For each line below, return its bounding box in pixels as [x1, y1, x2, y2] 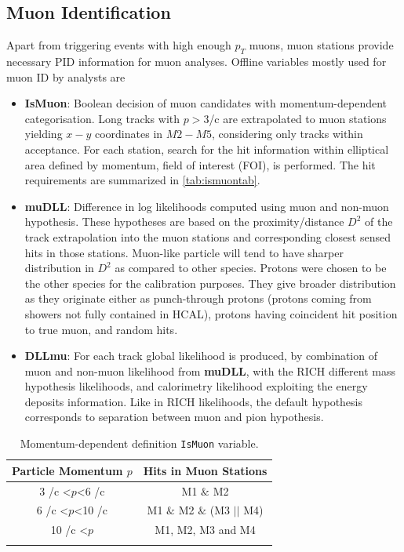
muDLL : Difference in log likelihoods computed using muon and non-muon [24, 198, 389, 214]
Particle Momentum [12, 462, 123, 478]
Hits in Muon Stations [143, 462, 268, 478]
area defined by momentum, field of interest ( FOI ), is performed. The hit [24, 156, 376, 172]
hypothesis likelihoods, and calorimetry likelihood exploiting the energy [24, 378, 368, 394]
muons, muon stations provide [249, 37, 394, 53]
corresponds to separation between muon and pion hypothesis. [24, 409, 324, 425]
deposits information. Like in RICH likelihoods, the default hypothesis [24, 393, 362, 409]
